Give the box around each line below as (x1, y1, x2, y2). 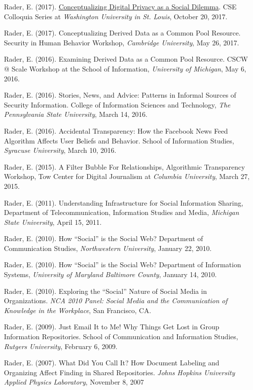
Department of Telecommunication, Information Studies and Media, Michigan (4, 207, 239, 217)
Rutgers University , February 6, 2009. (4, 341, 118, 351)
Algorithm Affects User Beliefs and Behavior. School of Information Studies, (4, 135, 234, 145)
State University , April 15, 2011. (4, 216, 102, 227)
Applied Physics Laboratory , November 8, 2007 (4, 377, 144, 387)
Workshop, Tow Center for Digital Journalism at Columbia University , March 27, (4, 171, 250, 181)
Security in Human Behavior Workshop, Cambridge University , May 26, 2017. (4, 37, 239, 47)
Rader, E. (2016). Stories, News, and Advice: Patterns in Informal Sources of (4, 90, 236, 100)
